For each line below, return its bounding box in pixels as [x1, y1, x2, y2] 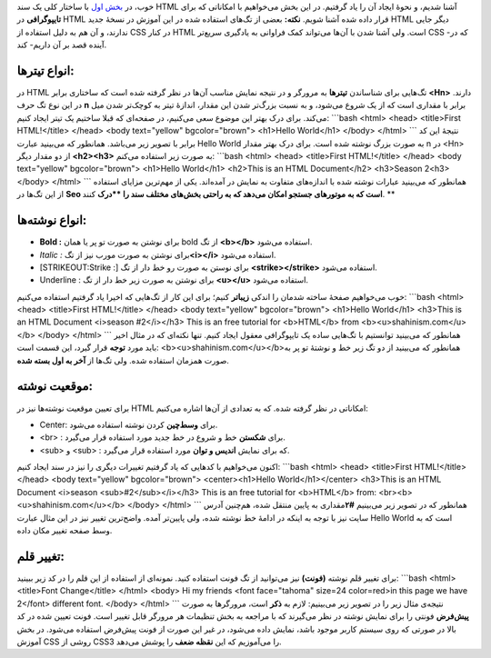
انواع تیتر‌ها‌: [16, 63, 75, 78]
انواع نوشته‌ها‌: [16, 213, 87, 228]
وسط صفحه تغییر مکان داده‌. [16, 525, 113, 536]
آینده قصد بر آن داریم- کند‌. [16, 39, 107, 50]
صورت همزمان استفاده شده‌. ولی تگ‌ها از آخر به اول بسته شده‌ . [16, 354, 229, 365]
